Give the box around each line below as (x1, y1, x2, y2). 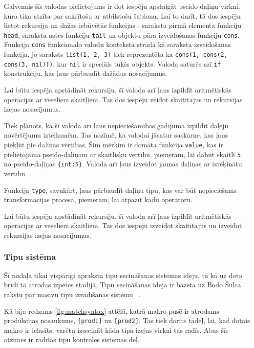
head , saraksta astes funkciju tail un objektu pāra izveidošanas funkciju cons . (4, 29, 240, 40)
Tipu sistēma (4, 251, 56, 263)
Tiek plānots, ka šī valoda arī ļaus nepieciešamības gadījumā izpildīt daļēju (4, 120, 229, 130)
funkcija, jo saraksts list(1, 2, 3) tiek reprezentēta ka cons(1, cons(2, (4, 49, 228, 59)
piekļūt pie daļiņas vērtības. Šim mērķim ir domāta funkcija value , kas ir (4, 139, 223, 149)
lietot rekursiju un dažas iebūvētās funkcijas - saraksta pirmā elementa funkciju (4, 20, 241, 30)
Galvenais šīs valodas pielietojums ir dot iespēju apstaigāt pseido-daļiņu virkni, (4, 1, 240, 11)
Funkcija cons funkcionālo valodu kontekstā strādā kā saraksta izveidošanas (4, 39, 231, 49)
